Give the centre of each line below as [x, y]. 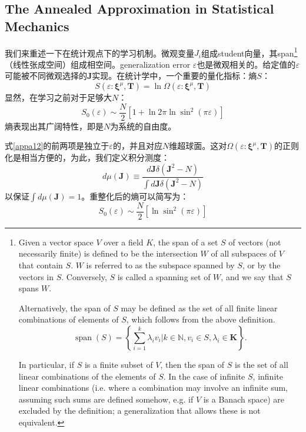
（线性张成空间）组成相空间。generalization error [98, 64]
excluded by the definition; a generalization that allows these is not [139, 411]
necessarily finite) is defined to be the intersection [108, 253]
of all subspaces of [244, 253]
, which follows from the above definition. [201, 319]
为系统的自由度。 [143, 126]
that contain [41, 265]
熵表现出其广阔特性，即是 [54, 126]
